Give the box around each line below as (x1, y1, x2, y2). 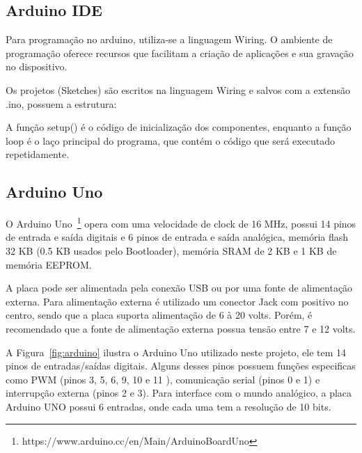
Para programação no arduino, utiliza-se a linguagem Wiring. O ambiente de (6, 32, 333, 47)
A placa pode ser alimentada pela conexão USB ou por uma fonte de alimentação (6, 280, 353, 295)
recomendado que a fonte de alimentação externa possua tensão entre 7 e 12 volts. (6, 321, 356, 335)
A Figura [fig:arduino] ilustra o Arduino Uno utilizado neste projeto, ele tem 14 (6, 344, 347, 359)
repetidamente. (6, 147, 70, 161)
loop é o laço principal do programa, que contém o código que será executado (6, 133, 336, 148)
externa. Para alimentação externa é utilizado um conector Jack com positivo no (6, 294, 349, 308)
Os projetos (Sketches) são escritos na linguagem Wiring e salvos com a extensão (6, 82, 351, 97)
